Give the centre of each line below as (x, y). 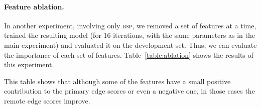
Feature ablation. (34, 6)
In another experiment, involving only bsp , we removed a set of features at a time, (130, 25)
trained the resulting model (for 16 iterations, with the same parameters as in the (129, 35)
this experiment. (29, 64)
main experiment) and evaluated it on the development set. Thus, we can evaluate (130, 45)
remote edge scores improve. (47, 100)
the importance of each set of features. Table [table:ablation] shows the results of (129, 54)
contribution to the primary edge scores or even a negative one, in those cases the (129, 91)
